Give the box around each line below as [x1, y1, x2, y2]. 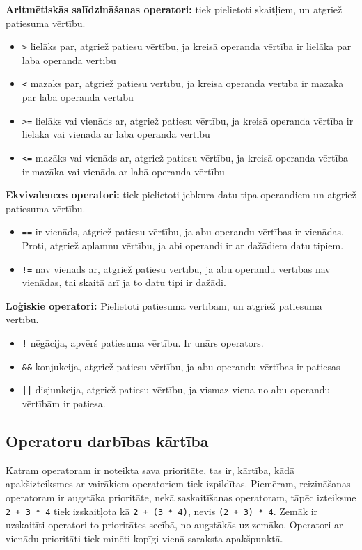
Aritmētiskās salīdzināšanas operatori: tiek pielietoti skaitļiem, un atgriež [6, 2, 343, 16]
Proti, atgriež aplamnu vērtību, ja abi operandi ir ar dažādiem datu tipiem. [22, 238, 344, 253]
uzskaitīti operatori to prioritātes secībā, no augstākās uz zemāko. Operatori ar [6, 517, 343, 532]
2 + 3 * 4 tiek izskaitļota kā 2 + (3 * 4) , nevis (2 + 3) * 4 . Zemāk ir [6, 503, 318, 518]
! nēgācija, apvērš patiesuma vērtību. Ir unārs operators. [22, 336, 264, 350]
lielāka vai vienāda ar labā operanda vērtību [22, 127, 210, 141]
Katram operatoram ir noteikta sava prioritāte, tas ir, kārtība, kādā [6, 462, 295, 477]
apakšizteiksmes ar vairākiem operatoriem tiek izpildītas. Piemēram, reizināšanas [6, 476, 351, 491]
